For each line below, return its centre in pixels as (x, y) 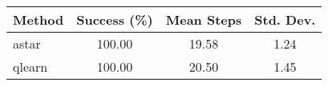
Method (38, 20)
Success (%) (115, 20)
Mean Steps (204, 20)
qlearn (30, 66)
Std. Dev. (285, 20)
